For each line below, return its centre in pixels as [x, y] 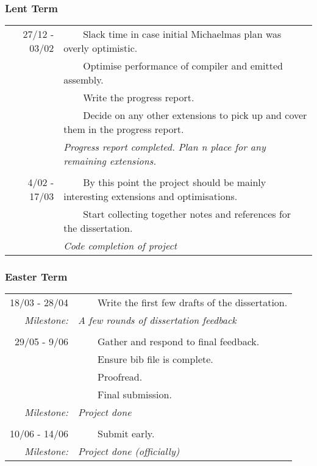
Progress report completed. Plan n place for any [165, 147]
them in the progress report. [124, 129]
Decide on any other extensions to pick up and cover [195, 115]
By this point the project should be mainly [175, 182]
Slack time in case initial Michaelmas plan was [182, 34]
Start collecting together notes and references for [187, 214]
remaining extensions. [110, 161]
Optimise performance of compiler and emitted [183, 66]
